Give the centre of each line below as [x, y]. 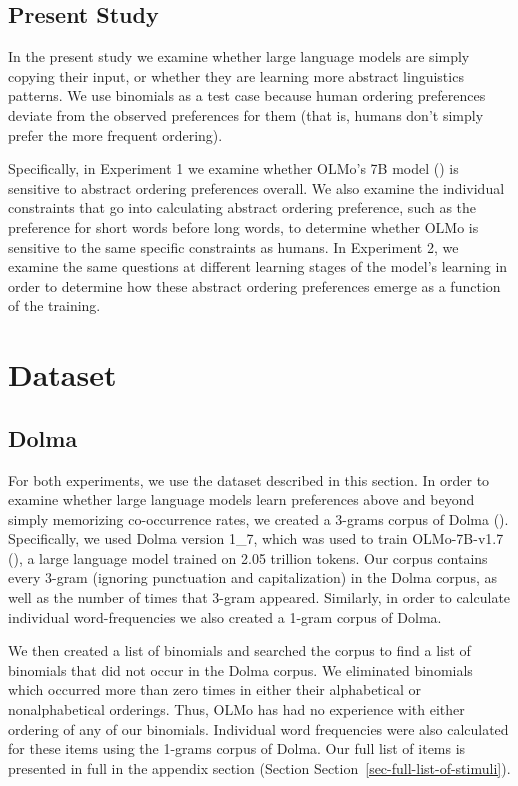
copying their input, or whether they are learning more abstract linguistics [236, 75]
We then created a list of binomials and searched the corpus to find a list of [239, 650]
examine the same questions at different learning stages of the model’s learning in [258, 266]
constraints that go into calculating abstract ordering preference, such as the [242, 207]
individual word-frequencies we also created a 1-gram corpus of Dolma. [225, 616]
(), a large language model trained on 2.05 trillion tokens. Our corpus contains [248, 557]
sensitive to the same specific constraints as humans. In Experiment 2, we [233, 246]
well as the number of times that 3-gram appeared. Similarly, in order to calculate [259, 597]
